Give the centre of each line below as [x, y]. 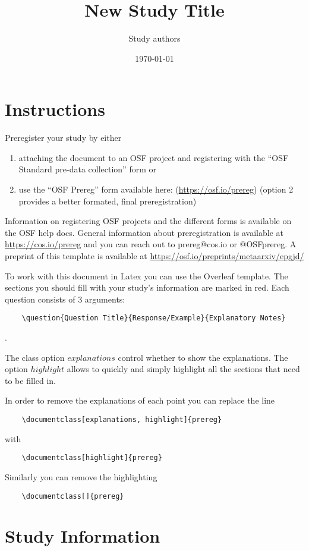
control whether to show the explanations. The [203, 357]
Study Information [83, 536]
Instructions [55, 109]
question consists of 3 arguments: [65, 299]
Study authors [154, 38]
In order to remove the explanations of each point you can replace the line [140, 400]
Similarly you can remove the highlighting [81, 476]
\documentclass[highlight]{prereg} [92, 458]
